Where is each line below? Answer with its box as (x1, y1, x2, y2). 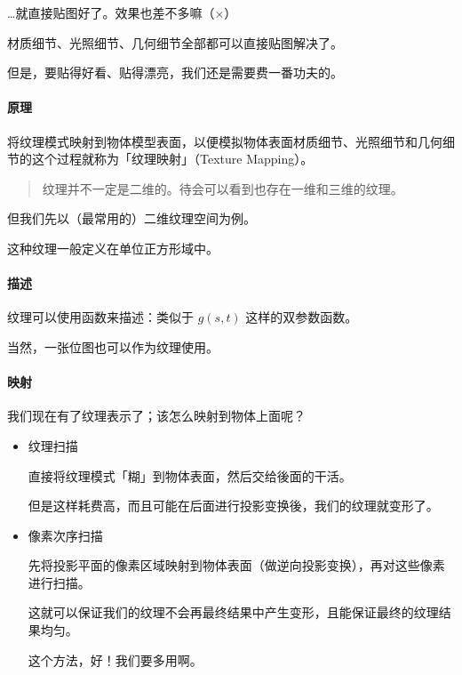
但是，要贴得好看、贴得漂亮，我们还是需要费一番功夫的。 (7, 63, 343, 82)
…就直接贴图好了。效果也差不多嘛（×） (7, 4, 237, 21)
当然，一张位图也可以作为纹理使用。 (7, 337, 219, 356)
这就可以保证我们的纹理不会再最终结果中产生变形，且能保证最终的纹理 (28, 603, 439, 622)
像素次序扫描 (28, 526, 103, 544)
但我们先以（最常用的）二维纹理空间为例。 (7, 209, 256, 228)
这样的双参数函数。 (245, 308, 358, 326)
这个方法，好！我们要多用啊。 (28, 650, 203, 669)
